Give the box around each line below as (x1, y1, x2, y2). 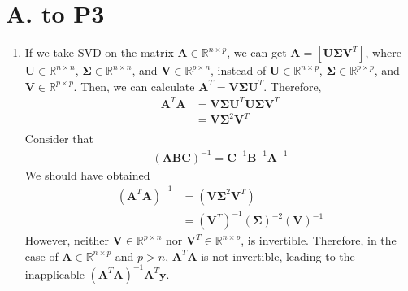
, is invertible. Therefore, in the (241, 232, 397, 249)
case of (24, 247, 59, 264)
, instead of (211, 62, 267, 79)
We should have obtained (24, 166, 150, 183)
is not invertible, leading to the (201, 247, 355, 264)
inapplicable (24, 265, 85, 282)
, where (365, 44, 401, 61)
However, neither (24, 232, 109, 249)
